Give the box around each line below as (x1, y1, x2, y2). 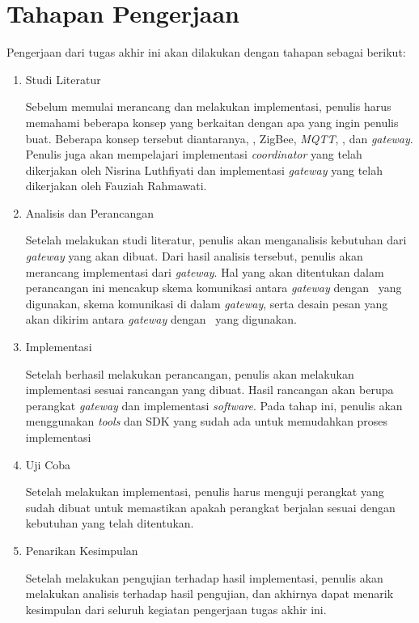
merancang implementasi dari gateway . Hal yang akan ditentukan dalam (25, 263, 384, 280)
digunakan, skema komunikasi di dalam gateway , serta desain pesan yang (25, 295, 388, 311)
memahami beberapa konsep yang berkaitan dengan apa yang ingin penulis (25, 113, 399, 130)
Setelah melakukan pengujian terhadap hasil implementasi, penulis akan (25, 569, 383, 586)
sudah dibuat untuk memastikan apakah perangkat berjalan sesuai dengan (25, 498, 396, 515)
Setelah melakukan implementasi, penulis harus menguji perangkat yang (25, 483, 384, 500)
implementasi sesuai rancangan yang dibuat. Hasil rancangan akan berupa (25, 381, 394, 398)
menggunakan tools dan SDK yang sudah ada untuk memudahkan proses (25, 413, 388, 430)
